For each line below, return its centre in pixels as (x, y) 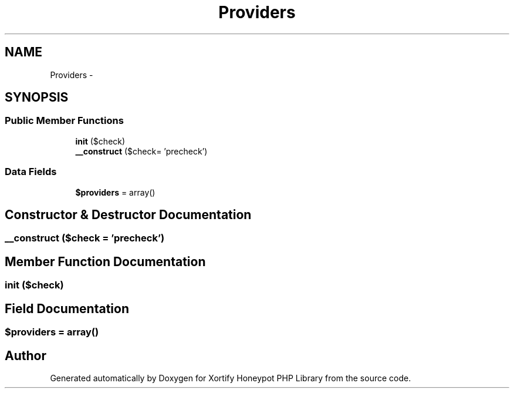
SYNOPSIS (37, 98)
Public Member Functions (64, 121)
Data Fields (31, 172)
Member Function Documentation (105, 261)
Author (26, 355)
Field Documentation (67, 308)
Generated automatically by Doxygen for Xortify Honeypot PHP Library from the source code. (231, 378)
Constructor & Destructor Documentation (128, 214)
